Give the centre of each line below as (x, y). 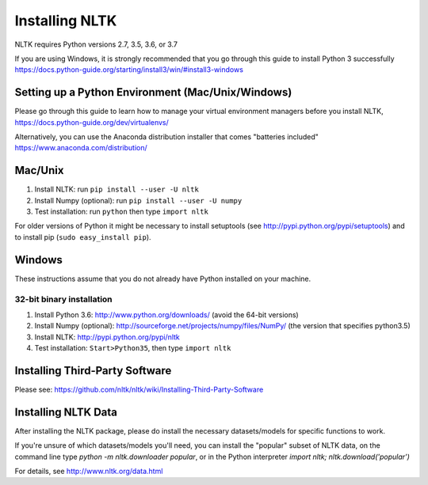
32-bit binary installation (63, 299)
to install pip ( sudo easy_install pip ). (83, 237)
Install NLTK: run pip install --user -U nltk (117, 189)
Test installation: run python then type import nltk (122, 212)
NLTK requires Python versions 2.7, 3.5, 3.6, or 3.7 (96, 44)
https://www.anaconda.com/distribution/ (81, 148)
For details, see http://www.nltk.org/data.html (89, 472)
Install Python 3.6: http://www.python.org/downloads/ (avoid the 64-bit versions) (166, 314)
